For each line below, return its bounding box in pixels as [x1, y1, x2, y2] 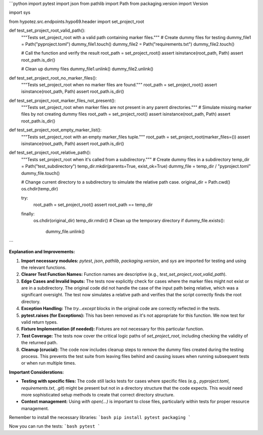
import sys [9, 10, 31, 16]
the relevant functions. [21, 264, 67, 270]
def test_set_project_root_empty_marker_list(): [9, 127, 102, 133]
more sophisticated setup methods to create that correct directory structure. [21, 392, 175, 397]
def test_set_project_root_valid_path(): [9, 27, 86, 34]
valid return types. [21, 319, 58, 325]
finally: [21, 210, 35, 217]
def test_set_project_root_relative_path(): [9, 149, 91, 156]
